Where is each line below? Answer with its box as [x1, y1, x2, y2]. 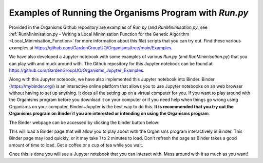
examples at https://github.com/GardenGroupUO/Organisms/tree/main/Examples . [9, 44, 173, 51]
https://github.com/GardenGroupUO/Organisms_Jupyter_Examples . [9, 67, 145, 73]
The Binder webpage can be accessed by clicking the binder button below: [9, 120, 160, 125]
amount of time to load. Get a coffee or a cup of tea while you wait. [9, 142, 143, 148]
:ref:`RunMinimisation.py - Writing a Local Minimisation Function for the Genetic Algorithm [9, 31, 189, 37]
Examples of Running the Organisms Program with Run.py [9, 7, 248, 18]
